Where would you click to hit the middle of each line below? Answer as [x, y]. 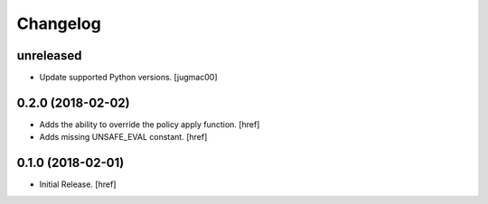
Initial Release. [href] [78, 184]
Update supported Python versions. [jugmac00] [128, 78]
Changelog [59, 23]
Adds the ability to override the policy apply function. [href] [150, 124]
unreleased [49, 56]
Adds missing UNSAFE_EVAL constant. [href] [123, 137]
